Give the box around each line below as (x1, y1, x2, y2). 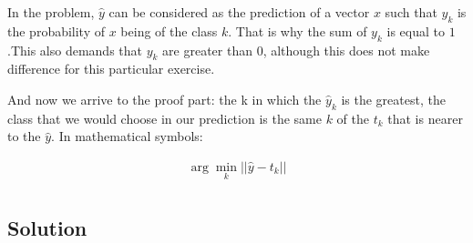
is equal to (386, 21, 445, 40)
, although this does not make (262, 40, 430, 59)
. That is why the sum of (228, 21, 367, 40)
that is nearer (387, 108, 463, 127)
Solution (7, 213, 87, 241)
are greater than (162, 40, 252, 59)
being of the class (120, 21, 218, 40)
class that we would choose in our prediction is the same (7, 108, 322, 127)
